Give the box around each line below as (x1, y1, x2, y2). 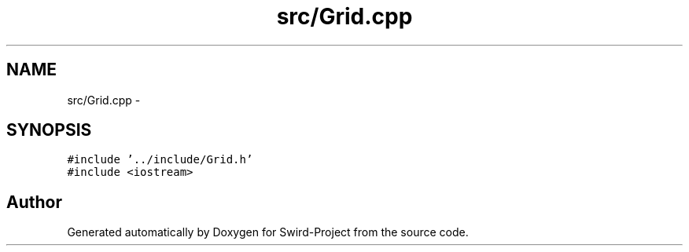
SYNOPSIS (6, 120, 92, 141)
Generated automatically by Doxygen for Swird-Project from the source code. (67, 225, 469, 239)
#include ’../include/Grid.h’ (67, 153, 253, 166)
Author (6, 192, 62, 212)
